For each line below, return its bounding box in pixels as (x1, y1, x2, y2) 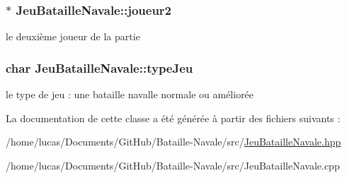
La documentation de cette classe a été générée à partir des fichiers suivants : (6, 110, 341, 125)
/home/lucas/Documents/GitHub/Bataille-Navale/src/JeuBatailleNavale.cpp (6, 158, 340, 172)
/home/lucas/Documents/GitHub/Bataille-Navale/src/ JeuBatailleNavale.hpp (6, 134, 341, 149)
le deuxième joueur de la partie (6, 29, 140, 44)
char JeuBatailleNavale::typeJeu (6, 59, 193, 76)
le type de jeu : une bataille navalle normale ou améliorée (6, 87, 254, 102)
